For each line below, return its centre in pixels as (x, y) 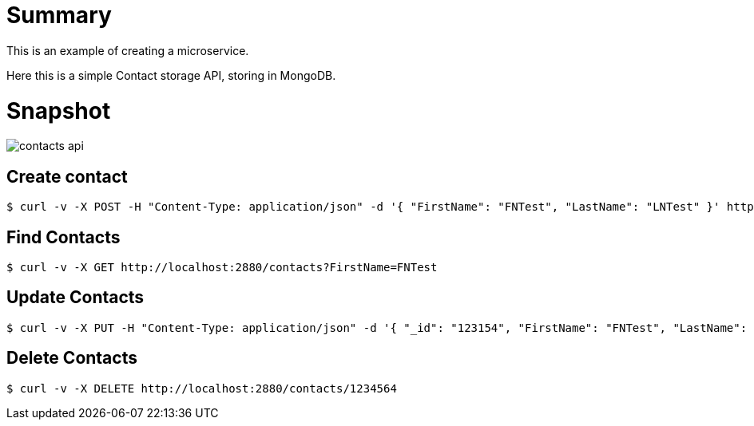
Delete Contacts (72, 358)
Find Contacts (63, 237)
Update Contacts (75, 298)
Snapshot (59, 110)
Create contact (67, 176)
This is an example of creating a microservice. (128, 50)
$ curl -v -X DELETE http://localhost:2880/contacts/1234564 (202, 388)
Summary (59, 15)
